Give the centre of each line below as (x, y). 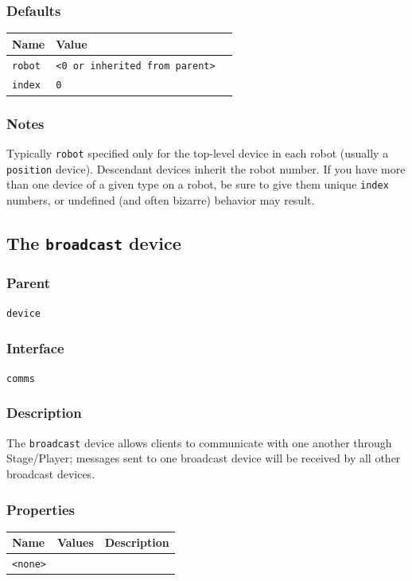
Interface (35, 347)
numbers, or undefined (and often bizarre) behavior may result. (161, 199)
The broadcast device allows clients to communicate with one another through (199, 442)
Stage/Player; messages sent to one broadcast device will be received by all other (204, 458)
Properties (41, 509)
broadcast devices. (51, 473)
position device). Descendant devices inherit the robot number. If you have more (206, 168)
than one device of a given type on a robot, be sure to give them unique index (198, 184)
